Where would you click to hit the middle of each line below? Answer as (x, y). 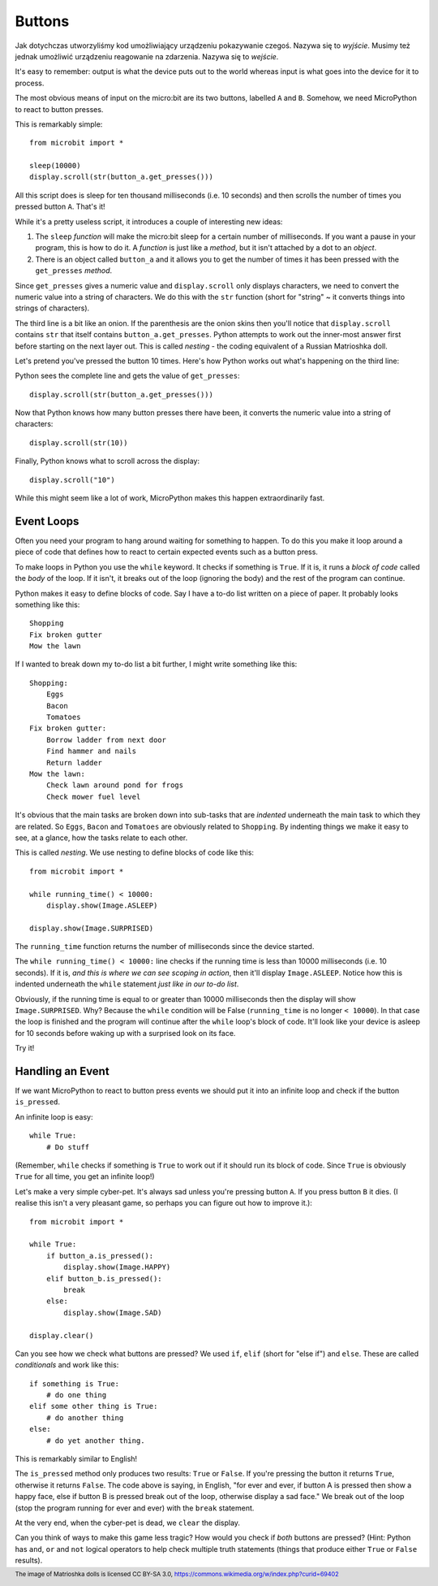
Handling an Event (62, 1071)
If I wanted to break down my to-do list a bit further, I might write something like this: (156, 664)
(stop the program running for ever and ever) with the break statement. (135, 1508)
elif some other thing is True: (94, 1406)
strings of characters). (52, 308)
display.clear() (62, 1335)
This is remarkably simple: (59, 124)
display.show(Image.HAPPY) (117, 1267)
